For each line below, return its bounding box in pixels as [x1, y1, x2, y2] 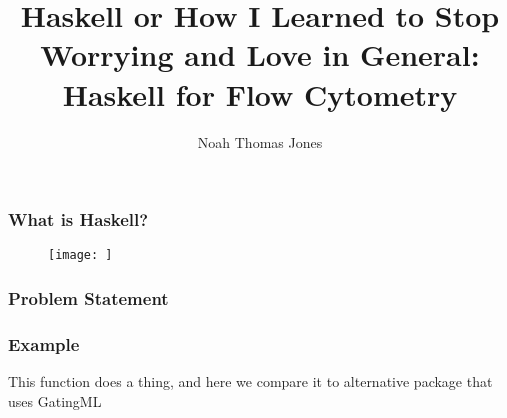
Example [8, 331, 80, 356]
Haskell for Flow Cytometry [62, 73, 458, 114]
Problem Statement [8, 285, 169, 310]
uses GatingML [8, 390, 102, 411]
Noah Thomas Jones [197, 131, 323, 152]
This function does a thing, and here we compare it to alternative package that [8, 371, 493, 392]
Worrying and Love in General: [40, 34, 480, 75]
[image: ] [48, 248, 113, 263]
